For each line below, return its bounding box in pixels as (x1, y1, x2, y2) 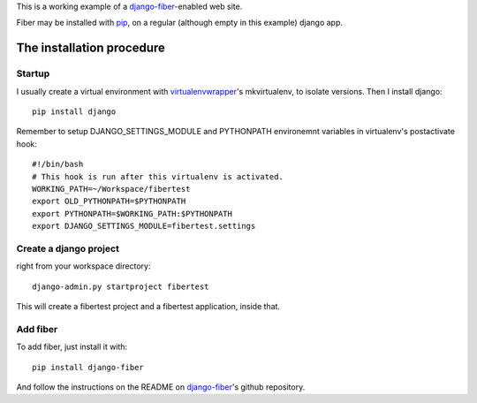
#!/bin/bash (32, 159, 84, 170)
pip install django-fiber (32, 362, 145, 372)
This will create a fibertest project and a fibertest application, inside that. (16, 300, 281, 311)
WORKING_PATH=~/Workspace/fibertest (32, 184, 191, 194)
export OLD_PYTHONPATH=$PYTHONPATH (32, 196, 186, 207)
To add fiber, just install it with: (16, 341, 128, 353)
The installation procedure (16, 41, 165, 56)
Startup (16, 67, 50, 80)
